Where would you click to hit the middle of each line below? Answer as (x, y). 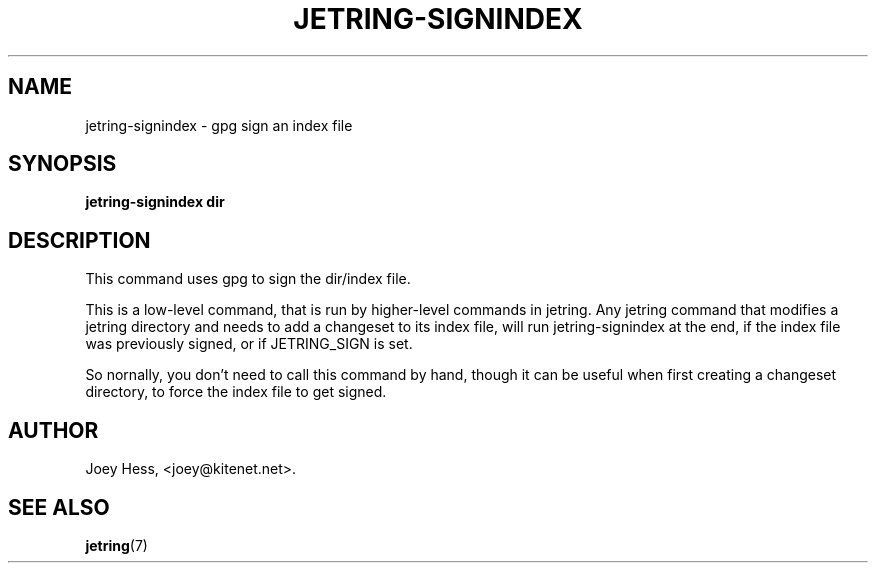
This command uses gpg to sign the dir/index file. (248, 279)
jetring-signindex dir (155, 202)
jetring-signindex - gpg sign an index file (219, 125)
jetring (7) (116, 545)
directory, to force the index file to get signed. (236, 392)
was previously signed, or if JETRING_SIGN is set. (249, 344)
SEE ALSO (59, 507)
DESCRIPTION (79, 240)
